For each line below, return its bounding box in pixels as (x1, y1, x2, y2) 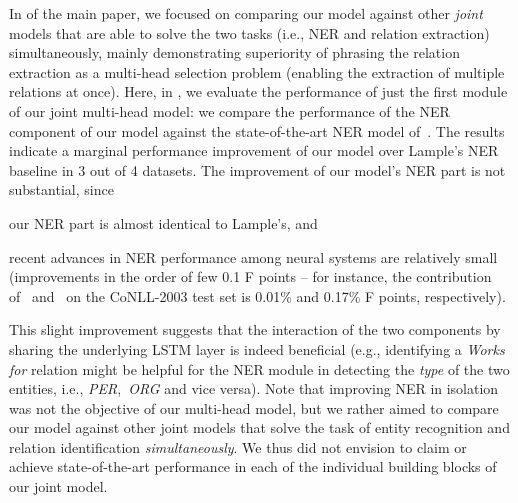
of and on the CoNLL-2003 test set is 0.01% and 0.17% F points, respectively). (9, 285, 506, 306)
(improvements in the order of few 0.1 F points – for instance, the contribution (9, 266, 492, 287)
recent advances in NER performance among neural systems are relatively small (9, 246, 498, 267)
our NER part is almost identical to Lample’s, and (9, 212, 318, 233)
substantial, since (9, 179, 114, 200)
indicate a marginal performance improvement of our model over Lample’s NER (9, 140, 499, 161)
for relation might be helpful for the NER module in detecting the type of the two (9, 358, 510, 379)
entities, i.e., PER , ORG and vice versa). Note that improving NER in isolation (9, 378, 499, 399)
